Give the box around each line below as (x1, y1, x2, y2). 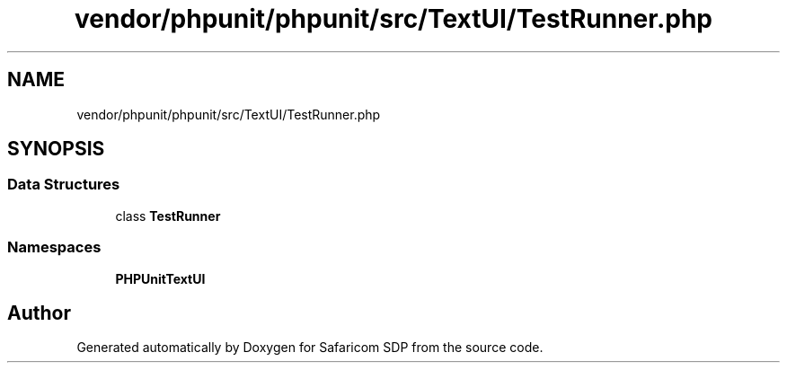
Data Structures (7, 175, 120, 194)
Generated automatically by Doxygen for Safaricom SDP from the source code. (76, 339, 544, 356)
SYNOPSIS (7, 137, 105, 161)
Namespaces (7, 238, 102, 257)
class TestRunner (115, 207, 221, 224)
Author (7, 301, 71, 324)
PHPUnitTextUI (115, 270, 206, 286)
